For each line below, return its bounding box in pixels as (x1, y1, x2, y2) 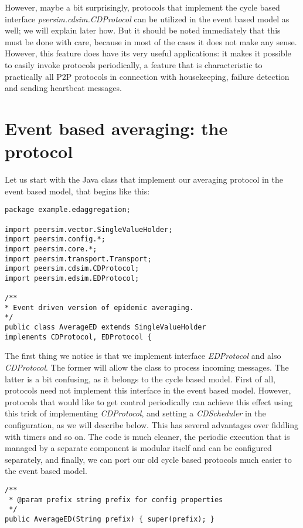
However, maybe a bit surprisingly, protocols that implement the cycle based (5, 1, 280, 13)
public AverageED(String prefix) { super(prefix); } (5, 514, 215, 523)
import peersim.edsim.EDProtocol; (5, 274, 139, 283)
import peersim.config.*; (5, 235, 105, 244)
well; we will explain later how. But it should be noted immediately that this (5, 24, 281, 36)
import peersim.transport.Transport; (5, 254, 152, 263)
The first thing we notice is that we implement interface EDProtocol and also (5, 349, 281, 362)
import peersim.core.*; (5, 244, 97, 253)
